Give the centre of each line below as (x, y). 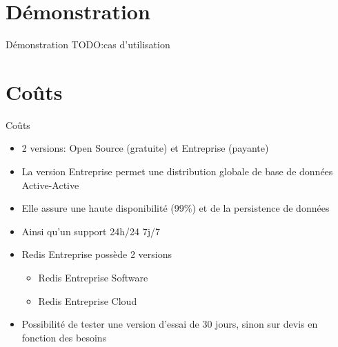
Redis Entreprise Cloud (88, 300)
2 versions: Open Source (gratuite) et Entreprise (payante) (145, 148)
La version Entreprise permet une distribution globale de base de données (177, 171)
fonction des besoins (64, 337)
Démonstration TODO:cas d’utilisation (88, 44)
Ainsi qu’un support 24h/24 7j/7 (91, 231)
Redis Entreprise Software (93, 277)
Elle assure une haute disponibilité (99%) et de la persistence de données (176, 208)
